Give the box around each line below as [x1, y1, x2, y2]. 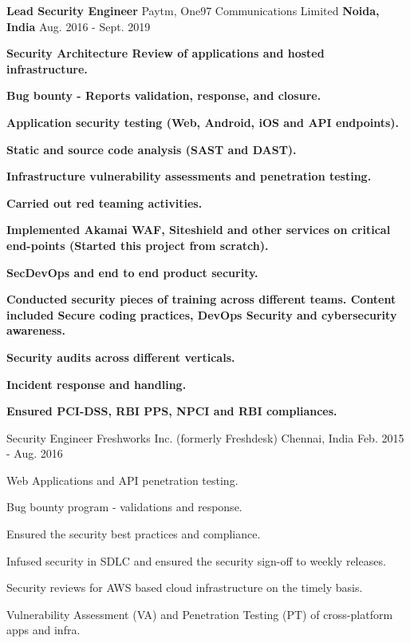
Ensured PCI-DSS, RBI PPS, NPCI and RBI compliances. [6, 403, 337, 419]
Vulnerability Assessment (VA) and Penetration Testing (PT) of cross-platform [6, 605, 393, 622]
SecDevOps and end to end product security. [6, 264, 258, 280]
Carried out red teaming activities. [6, 194, 203, 211]
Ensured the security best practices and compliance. [6, 526, 261, 542]
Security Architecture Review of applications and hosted [6, 45, 325, 62]
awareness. [6, 322, 65, 339]
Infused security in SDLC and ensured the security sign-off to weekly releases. [6, 552, 386, 569]
